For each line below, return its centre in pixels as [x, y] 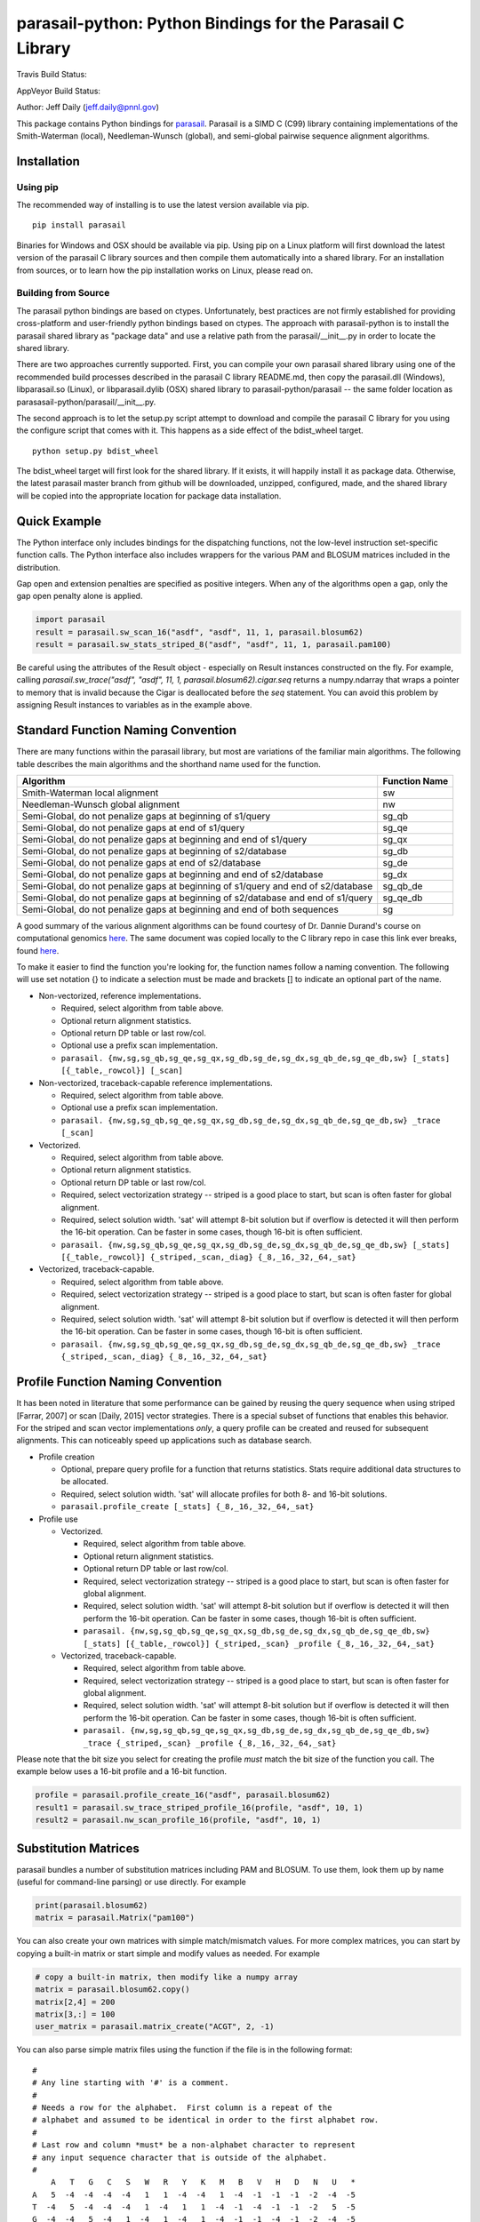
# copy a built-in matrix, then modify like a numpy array [166, 1977]
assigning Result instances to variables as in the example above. [134, 705]
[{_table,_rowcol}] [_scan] [122, 1071]
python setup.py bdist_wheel [96, 451]
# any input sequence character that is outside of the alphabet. [180, 2157]
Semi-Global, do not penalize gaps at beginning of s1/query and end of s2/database [197, 886]
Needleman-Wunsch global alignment [101, 804]
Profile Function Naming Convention [119, 1382]
